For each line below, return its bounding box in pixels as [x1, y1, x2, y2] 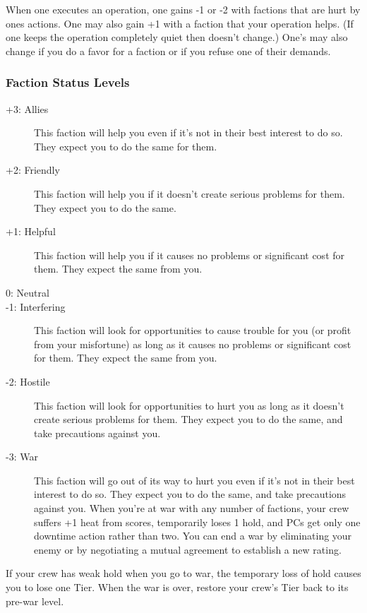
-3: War [6, 449, 38, 464]
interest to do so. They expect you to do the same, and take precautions [34, 487, 347, 501]
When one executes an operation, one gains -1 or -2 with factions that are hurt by [6, 2, 361, 16]
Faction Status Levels [6, 73, 130, 91]
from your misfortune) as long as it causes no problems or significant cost [34, 336, 351, 351]
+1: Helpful [6, 224, 56, 239]
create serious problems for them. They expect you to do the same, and [34, 412, 343, 427]
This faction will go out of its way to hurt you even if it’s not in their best [34, 472, 355, 487]
